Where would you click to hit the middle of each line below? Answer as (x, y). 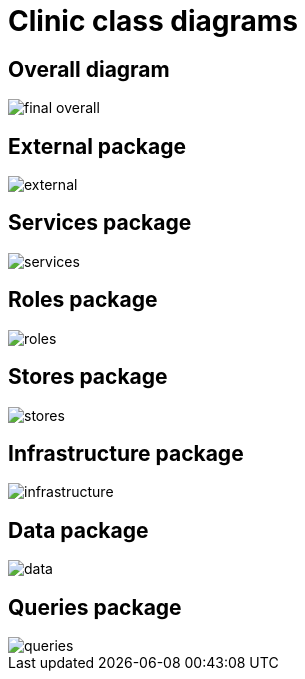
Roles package (83, 300)
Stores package (88, 377)
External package (97, 146)
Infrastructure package (126, 453)
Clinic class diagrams (153, 21)
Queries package (95, 607)
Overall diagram (89, 69)
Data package (78, 530)
